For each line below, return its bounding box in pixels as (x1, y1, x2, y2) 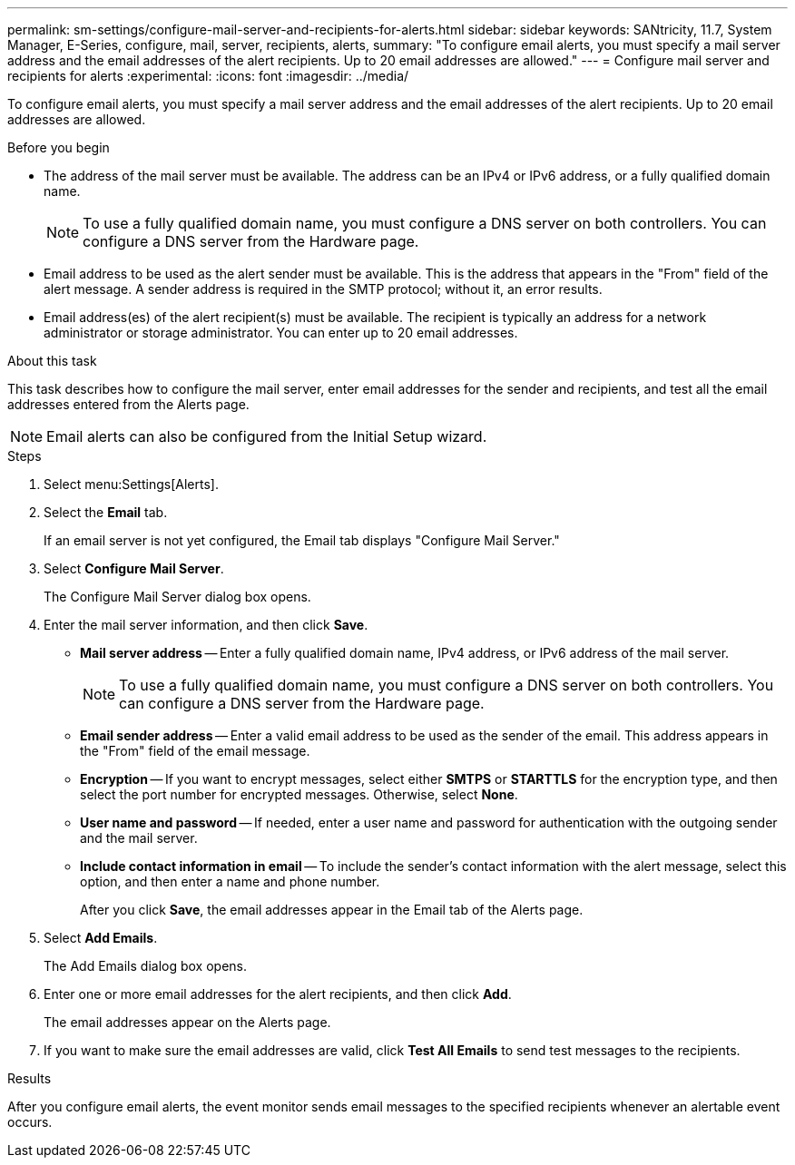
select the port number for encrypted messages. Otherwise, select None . (80, 787, 518, 802)
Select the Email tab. (44, 504, 168, 520)
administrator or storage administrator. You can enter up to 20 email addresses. (44, 325, 518, 340)
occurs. (7, 1114, 53, 1130)
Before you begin (7, 140, 110, 155)
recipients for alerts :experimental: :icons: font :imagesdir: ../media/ (7, 68, 409, 83)
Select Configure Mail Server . (44, 561, 224, 576)
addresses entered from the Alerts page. (7, 396, 250, 412)
